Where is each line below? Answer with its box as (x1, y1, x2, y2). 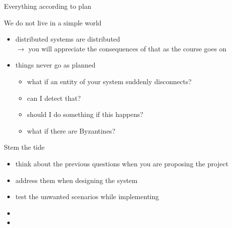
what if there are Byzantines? (27, 125, 115, 136)
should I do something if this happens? (27, 109, 144, 119)
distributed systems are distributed (15, 34, 120, 44)
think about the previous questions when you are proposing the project (15, 158, 229, 168)
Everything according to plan (4, 1, 91, 11)
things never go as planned (15, 60, 96, 70)
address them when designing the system (15, 175, 138, 185)
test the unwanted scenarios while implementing (15, 191, 159, 202)
